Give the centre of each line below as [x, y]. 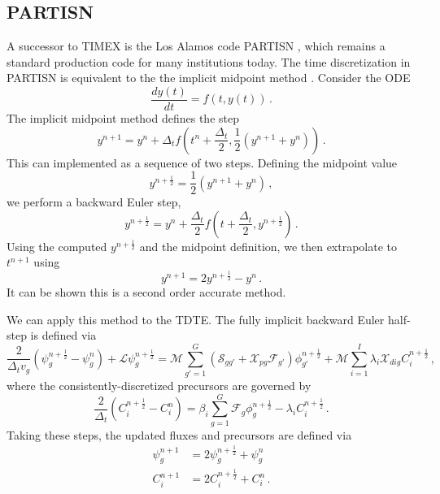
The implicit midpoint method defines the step [123, 118]
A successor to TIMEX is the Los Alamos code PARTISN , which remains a [196, 46]
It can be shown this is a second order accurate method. [146, 292]
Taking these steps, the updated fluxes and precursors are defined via [179, 434]
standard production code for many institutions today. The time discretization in [209, 61]
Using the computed [57, 246]
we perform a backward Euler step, [94, 202]
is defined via [63, 335]
